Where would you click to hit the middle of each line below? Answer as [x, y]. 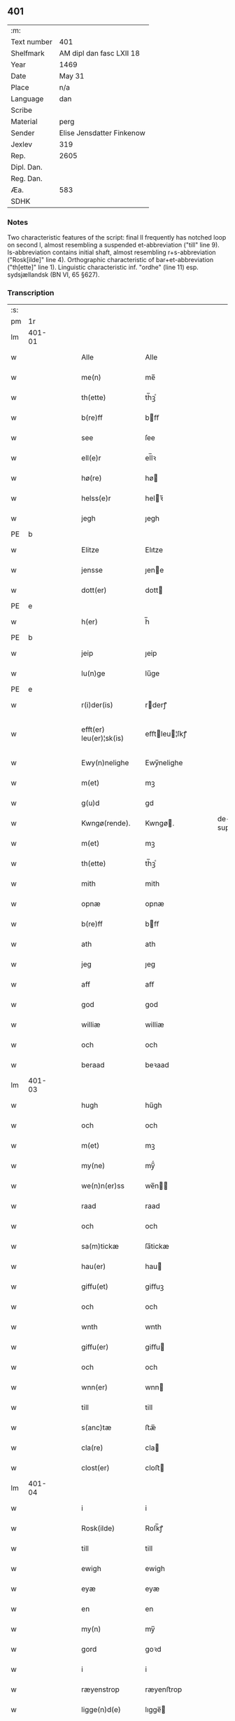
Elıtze [154, 550]
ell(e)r [91, 458]
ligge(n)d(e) [101, 1710]
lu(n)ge [93, 673]
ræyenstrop [101, 1689]
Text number [31, 41]
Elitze [90, 550]
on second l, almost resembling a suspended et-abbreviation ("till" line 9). [114, 245]
